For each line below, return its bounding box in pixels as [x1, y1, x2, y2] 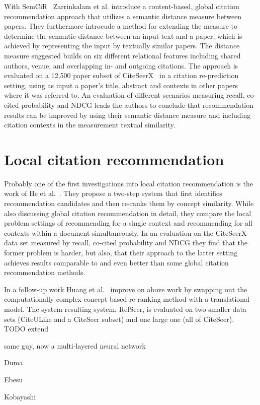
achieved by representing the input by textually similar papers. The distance [4, 40, 240, 51]
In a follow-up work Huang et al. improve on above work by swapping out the [4, 284, 247, 294]
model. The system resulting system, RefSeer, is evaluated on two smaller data [4, 303, 246, 314]
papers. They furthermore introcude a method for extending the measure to [4, 21, 238, 31]
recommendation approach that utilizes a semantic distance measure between [4, 11, 242, 21]
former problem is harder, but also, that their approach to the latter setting [4, 247, 238, 257]
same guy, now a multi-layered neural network [4, 340, 146, 351]
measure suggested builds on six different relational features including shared [4, 50, 241, 60]
